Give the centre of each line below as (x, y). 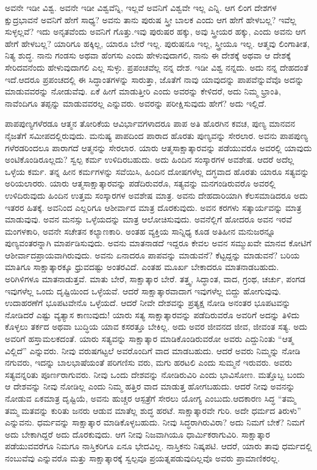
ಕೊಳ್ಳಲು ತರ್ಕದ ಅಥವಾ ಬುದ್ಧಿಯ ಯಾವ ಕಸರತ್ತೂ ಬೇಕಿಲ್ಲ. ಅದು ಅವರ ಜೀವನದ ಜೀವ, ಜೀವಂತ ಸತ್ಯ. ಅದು (156, 326)
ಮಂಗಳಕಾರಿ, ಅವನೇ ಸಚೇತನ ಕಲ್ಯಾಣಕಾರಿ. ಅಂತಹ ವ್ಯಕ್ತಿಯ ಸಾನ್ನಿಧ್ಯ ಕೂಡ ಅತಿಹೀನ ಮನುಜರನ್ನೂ (140, 231)
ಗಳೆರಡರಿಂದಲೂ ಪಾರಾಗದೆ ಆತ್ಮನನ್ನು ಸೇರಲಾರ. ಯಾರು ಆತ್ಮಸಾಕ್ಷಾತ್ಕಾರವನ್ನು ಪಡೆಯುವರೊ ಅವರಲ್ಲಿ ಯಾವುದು (158, 147)
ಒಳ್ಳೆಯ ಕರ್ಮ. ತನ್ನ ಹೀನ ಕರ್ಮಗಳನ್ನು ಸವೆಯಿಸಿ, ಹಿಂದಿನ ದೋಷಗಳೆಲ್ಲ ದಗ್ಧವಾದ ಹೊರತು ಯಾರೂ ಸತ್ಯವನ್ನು (157, 171)
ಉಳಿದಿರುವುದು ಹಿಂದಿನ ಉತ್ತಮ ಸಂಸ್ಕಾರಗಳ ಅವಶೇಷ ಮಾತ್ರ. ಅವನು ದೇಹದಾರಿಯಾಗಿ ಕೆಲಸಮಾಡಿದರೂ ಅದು (156, 195)
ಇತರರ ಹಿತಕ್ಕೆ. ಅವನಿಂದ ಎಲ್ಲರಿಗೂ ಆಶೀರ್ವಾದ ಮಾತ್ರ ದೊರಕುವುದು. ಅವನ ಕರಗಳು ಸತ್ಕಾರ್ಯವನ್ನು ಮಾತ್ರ (153, 207)
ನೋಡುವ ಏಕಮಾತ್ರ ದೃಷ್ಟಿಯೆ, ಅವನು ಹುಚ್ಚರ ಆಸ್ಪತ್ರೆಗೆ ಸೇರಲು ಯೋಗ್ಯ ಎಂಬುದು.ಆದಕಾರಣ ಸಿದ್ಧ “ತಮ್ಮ (151, 398)
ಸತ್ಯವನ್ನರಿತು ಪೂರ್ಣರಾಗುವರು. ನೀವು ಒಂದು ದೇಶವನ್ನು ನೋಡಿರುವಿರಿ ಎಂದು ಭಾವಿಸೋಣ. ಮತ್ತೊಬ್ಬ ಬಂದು (155, 374)
